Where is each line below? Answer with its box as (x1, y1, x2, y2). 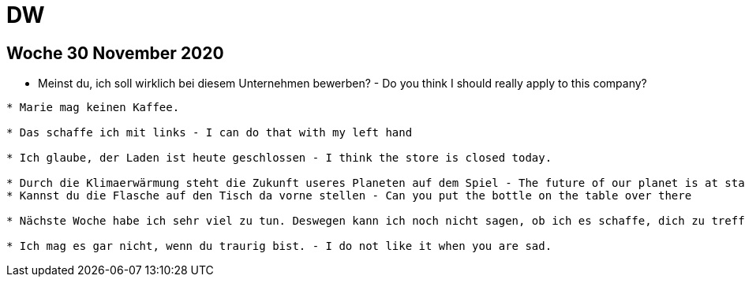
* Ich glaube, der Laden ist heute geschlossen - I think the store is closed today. (6, 151, 552, 165)
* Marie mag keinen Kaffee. (6, 101, 180, 114)
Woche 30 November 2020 (6, 43, 224, 63)
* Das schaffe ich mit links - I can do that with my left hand (6, 126, 413, 140)
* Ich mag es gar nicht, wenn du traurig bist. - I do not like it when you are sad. (6, 240, 552, 253)
